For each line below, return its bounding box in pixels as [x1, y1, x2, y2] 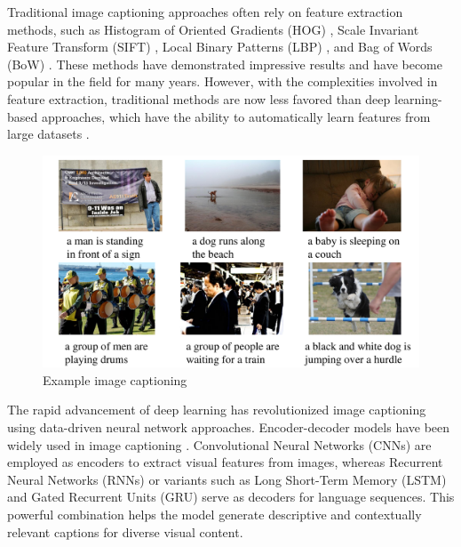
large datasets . [7, 125, 90, 143]
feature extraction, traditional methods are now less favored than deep [7, 89, 391, 108]
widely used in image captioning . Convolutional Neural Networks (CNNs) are [7, 435, 432, 454]
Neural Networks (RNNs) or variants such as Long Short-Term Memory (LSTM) [7, 470, 447, 488]
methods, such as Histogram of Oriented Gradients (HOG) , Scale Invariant [7, 20, 419, 38]
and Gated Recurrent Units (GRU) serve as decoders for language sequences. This [7, 487, 455, 506]
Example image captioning [43, 370, 187, 389]
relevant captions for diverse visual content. [7, 522, 243, 541]
